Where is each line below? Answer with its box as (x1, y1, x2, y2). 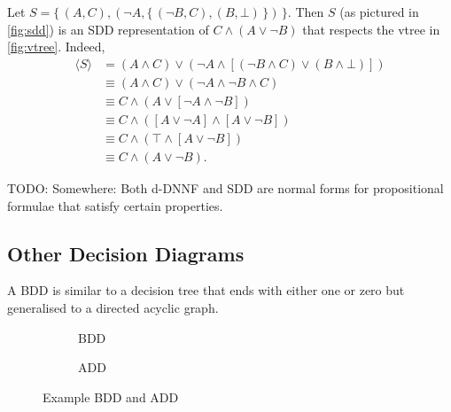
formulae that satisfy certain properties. (7, 196, 223, 214)
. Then (287, 3, 324, 20)
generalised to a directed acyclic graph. (7, 298, 219, 316)
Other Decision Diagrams (7, 239, 245, 267)
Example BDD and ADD (43, 387, 179, 406)
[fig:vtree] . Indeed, (7, 37, 105, 56)
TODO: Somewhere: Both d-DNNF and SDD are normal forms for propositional (7, 178, 444, 197)
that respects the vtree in (302, 19, 440, 38)
